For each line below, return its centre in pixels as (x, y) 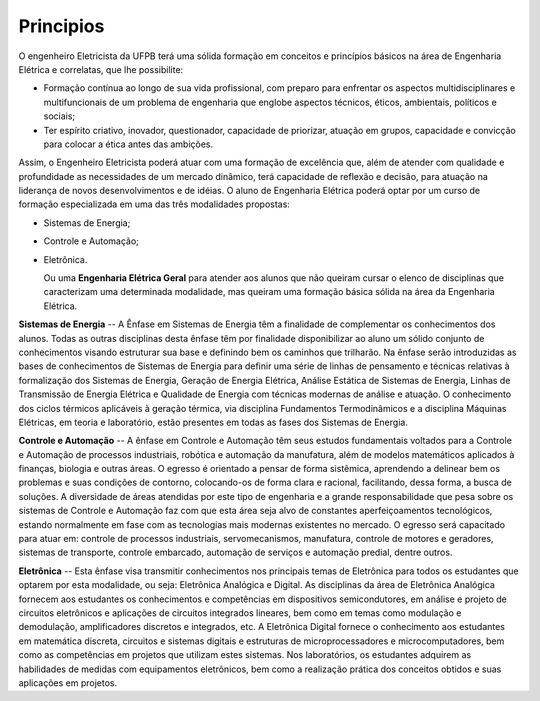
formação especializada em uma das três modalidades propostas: (154, 204)
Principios (61, 26)
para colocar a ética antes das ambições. (128, 144)
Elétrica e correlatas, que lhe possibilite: (101, 69)
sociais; (59, 116)
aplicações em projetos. (68, 682)
